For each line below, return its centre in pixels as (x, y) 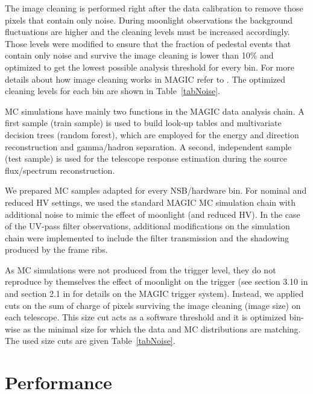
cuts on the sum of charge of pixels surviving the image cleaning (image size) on (153, 305)
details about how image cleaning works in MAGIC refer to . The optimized (145, 79)
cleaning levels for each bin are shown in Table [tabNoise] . (112, 91)
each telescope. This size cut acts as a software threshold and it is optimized (146, 317)
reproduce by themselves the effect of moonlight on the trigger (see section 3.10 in (156, 281)
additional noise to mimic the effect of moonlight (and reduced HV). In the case (153, 214)
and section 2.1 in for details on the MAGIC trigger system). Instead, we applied (154, 294)
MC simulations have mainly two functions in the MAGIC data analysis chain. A (155, 111)
